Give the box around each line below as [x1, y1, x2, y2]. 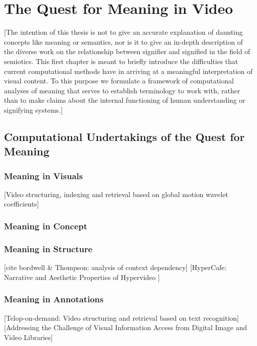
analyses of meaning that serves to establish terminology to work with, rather [4, 85, 240, 95]
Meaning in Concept [4, 219, 87, 232]
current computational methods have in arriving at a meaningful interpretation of [4, 66, 253, 76]
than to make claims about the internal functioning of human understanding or [4, 95, 246, 105]
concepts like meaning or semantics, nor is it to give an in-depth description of [4, 36, 243, 47]
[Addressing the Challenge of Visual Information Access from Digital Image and [4, 322, 247, 333]
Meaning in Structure [4, 242, 92, 255]
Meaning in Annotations [4, 293, 104, 305]
